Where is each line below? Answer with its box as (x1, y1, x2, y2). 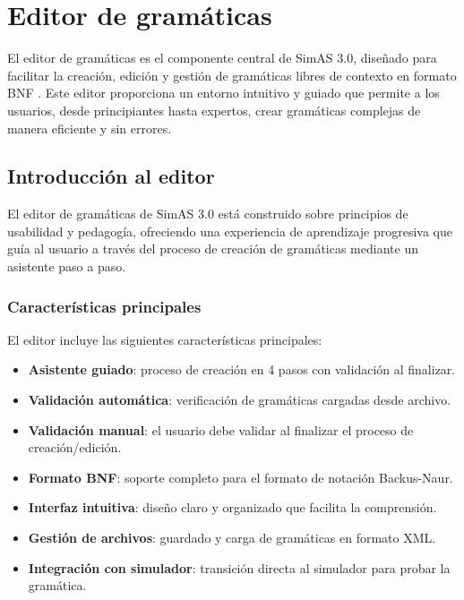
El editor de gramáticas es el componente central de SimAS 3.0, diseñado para (7, 48, 437, 67)
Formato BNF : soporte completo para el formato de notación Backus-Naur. (28, 467, 453, 486)
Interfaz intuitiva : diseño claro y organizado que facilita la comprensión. (28, 498, 437, 517)
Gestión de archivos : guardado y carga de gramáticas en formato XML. (28, 528, 436, 547)
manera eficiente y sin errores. (7, 118, 172, 137)
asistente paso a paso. (7, 257, 126, 276)
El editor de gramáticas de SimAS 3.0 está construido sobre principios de (7, 204, 408, 223)
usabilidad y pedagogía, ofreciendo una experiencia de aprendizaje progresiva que (7, 221, 453, 240)
